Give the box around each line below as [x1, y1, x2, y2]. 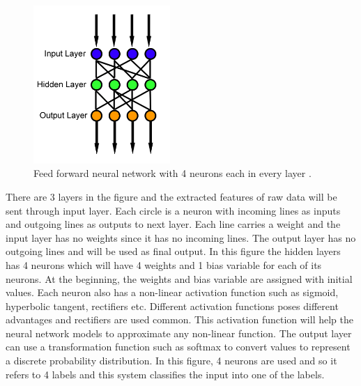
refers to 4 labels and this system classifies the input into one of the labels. [6, 366, 325, 381]
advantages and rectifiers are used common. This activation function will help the [6, 312, 353, 327]
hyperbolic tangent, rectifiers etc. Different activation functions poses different [6, 298, 339, 313]
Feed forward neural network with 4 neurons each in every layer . [33, 166, 312, 180]
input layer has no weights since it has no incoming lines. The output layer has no [6, 230, 356, 245]
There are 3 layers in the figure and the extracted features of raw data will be [6, 189, 337, 203]
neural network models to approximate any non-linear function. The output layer [6, 325, 352, 340]
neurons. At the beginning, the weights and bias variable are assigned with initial [6, 271, 353, 286]
